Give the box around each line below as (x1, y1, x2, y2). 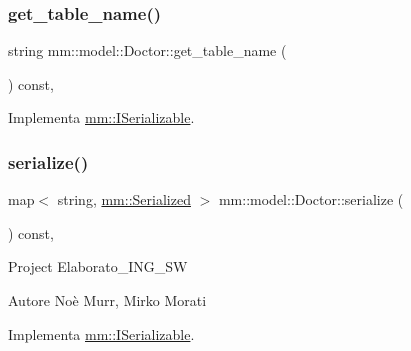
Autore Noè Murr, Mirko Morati (8, 290, 207, 310)
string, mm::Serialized (57, 189, 191, 210)
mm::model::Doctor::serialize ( (218, 189, 404, 210)
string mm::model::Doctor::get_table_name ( (8, 40, 287, 61)
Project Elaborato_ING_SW (8, 256, 188, 277)
